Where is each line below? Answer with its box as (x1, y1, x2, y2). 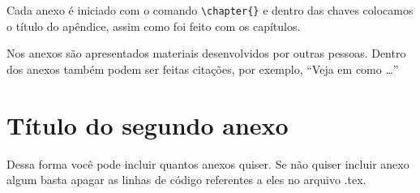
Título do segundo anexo (6, 108, 289, 141)
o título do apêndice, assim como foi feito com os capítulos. (6, 17, 301, 34)
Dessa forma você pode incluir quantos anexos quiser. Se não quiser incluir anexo (6, 155, 409, 172)
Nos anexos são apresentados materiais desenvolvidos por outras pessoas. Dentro (6, 45, 406, 62)
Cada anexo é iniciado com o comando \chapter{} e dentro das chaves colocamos (6, 2, 414, 18)
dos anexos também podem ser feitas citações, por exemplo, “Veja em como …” (6, 60, 399, 77)
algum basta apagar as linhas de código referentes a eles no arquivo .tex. (6, 171, 366, 188)
